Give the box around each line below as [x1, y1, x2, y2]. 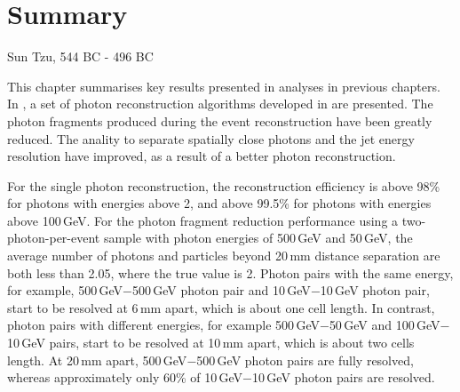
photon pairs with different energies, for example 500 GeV [7, 316, 320, 334]
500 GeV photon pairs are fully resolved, [196, 350, 414, 369]
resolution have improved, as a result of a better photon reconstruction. [7, 147, 396, 165]
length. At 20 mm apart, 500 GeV [7, 350, 187, 369]
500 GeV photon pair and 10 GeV [131, 281, 311, 300]
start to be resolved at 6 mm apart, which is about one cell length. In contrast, [7, 298, 435, 316]
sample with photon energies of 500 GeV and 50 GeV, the [103, 228, 413, 247]
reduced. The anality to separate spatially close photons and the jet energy [7, 129, 415, 148]
